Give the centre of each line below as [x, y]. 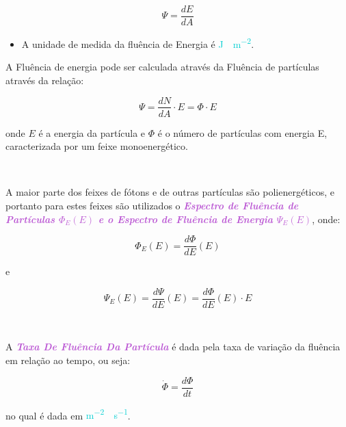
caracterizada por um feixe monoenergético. [97, 146]
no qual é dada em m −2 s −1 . [68, 414]
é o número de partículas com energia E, [242, 132]
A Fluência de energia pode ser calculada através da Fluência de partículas [162, 67]
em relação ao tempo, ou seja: [68, 360]
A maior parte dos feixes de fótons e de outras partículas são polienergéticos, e [170, 192]
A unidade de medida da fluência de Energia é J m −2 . [138, 43]
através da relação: [45, 80]
